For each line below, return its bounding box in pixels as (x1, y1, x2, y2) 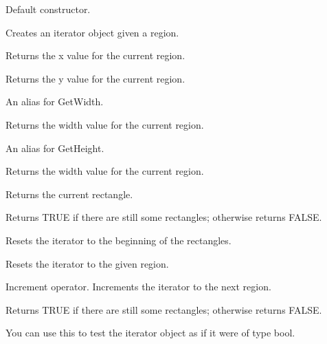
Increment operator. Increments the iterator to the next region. (5, 279, 271, 294)
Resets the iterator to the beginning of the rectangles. (5, 233, 232, 247)
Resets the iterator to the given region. (5, 256, 169, 270)
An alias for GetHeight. (5, 140, 104, 155)
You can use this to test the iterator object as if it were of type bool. (5, 325, 295, 340)
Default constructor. (5, 2, 91, 16)
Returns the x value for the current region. (5, 48, 185, 63)
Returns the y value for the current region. (5, 71, 185, 85)
